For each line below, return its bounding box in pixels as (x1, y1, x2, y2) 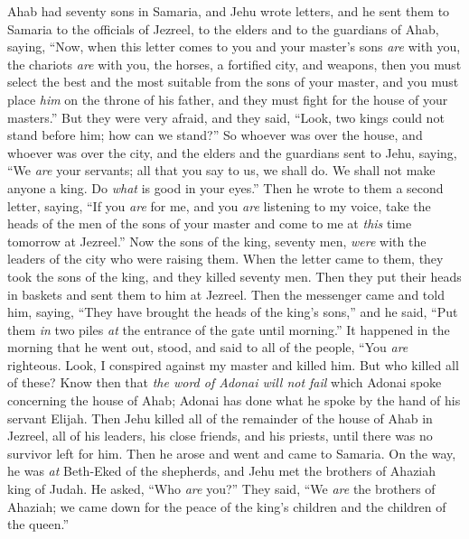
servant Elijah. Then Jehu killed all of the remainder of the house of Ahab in (7, 408, 433, 427)
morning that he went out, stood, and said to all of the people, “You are (7, 338, 408, 357)
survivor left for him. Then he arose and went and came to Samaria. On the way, (7, 443, 456, 462)
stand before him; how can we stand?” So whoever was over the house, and (7, 125, 423, 144)
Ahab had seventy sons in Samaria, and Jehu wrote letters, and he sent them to (7, 2, 450, 20)
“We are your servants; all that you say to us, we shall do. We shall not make (7, 161, 436, 180)
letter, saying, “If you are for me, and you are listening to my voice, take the (7, 196, 431, 215)
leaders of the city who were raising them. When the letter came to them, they (7, 249, 444, 268)
